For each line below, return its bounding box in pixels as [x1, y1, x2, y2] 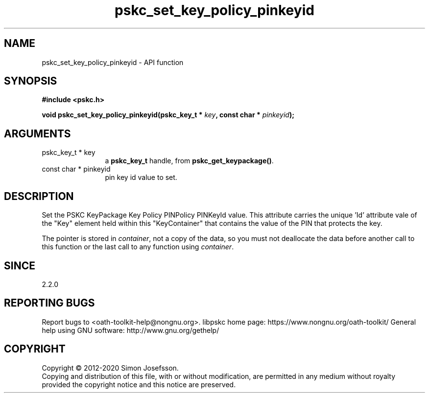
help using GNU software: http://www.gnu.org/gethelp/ [42, 326, 219, 334]
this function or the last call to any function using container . [42, 243, 234, 251]
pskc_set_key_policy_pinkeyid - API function [42, 58, 184, 66]
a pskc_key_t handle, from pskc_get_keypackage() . [105, 156, 274, 165]
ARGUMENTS [4, 127, 71, 140]
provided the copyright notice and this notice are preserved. [42, 380, 236, 389]
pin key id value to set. [105, 173, 177, 182]
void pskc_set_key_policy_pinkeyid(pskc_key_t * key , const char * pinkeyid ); [42, 110, 295, 119]
